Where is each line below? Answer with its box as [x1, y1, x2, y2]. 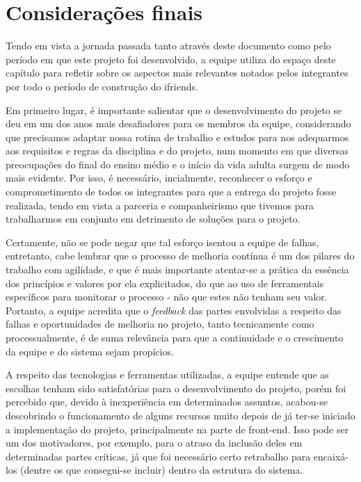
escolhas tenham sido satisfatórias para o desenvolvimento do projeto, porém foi [6, 380, 346, 395]
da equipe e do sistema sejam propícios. [6, 344, 174, 358]
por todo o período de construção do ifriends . [6, 79, 198, 93]
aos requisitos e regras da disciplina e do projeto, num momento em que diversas [6, 143, 349, 158]
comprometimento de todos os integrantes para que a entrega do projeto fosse [6, 184, 337, 199]
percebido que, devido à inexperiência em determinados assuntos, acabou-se [6, 394, 328, 409]
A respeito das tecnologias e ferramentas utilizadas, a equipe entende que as [6, 367, 329, 382]
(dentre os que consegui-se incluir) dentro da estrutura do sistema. [20, 463, 303, 477]
